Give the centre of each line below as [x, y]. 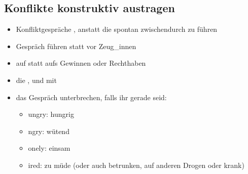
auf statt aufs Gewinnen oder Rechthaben [81, 63]
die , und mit [36, 80]
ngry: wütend [49, 131]
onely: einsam [49, 148]
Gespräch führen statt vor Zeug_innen [76, 46]
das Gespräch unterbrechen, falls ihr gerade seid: [91, 97]
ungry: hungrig [51, 114]
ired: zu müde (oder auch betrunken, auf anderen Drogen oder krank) [136, 165]
